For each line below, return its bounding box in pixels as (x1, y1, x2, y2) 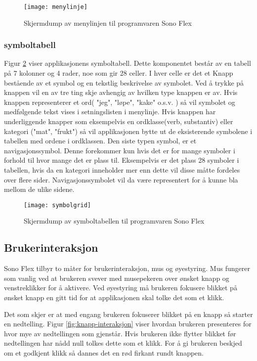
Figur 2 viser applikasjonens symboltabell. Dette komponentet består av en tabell (4, 58, 251, 68)
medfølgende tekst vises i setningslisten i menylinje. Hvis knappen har (4, 106, 216, 117)
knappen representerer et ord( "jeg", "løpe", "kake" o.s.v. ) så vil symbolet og (4, 96, 235, 107)
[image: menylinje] (24, 3, 87, 10)
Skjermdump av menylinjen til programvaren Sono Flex (24, 17, 192, 28)
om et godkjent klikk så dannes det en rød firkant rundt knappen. (4, 347, 204, 358)
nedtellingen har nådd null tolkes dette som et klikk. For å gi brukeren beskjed (4, 338, 242, 348)
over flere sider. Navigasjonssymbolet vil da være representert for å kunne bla (4, 174, 238, 184)
